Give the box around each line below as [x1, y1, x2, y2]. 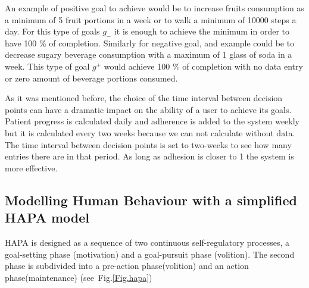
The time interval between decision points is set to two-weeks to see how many [5, 138, 292, 151]
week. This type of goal [5, 60, 90, 72]
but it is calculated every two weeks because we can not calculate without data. [5, 126, 295, 139]
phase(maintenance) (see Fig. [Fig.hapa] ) [5, 271, 152, 283]
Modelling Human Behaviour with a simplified [5, 190, 297, 209]
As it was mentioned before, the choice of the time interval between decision [5, 92, 283, 104]
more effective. [5, 161, 58, 174]
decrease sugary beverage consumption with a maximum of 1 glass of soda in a [5, 48, 292, 61]
